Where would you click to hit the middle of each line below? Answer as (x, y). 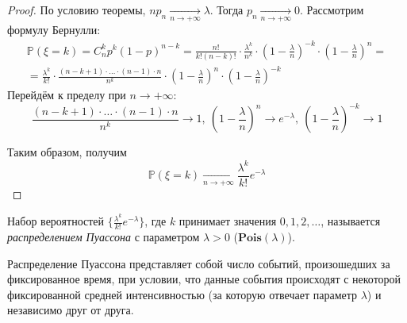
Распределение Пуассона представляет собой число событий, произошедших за (199, 263)
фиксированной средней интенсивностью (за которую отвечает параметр (182, 294)
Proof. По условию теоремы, (77, 10)
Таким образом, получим (67, 152)
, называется (351, 221)
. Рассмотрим (332, 10)
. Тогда (227, 10)
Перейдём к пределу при (67, 95)
